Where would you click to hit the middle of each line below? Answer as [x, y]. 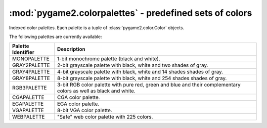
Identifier [23, 52]
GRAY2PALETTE [31, 65]
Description [71, 49]
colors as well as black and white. [96, 91]
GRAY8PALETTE [31, 78]
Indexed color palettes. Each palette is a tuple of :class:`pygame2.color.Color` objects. [97, 28]
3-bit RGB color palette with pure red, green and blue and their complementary [149, 85]
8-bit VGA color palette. [85, 110]
